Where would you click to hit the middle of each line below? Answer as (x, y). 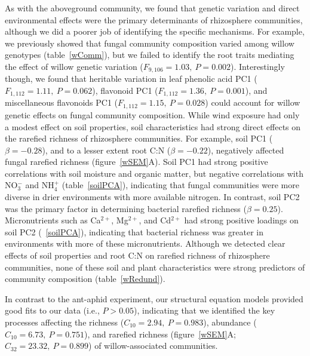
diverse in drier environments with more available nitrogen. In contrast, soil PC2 (152, 197)
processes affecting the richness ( (65, 322)
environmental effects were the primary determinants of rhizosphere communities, (154, 19)
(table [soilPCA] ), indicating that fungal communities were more (180, 185)
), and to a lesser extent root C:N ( (106, 150)
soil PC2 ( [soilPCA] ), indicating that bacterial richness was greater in (134, 231)
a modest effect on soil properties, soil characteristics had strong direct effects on (153, 126)
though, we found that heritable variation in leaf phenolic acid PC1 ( (131, 79)
